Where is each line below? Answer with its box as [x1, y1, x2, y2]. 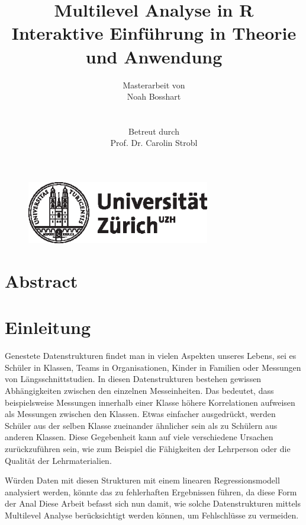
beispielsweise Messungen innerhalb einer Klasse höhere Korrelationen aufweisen [5, 396, 295, 408]
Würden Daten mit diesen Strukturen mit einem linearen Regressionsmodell [5, 474, 280, 486]
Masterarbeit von [123, 78, 185, 91]
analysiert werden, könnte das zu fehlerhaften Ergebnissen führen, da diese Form [5, 485, 297, 498]
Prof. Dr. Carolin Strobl [110, 136, 198, 149]
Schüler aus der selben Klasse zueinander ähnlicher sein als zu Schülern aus [5, 419, 278, 431]
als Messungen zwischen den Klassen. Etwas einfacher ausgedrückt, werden [5, 408, 276, 420]
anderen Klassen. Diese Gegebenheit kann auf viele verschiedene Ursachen [5, 431, 273, 443]
